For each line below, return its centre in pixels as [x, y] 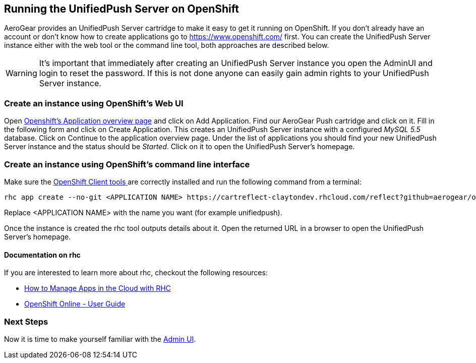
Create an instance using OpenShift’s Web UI [94, 103]
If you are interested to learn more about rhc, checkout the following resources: [136, 273]
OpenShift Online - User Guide [75, 304]
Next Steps [26, 321]
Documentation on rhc [42, 255]
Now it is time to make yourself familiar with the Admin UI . [100, 339]
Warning [21, 73]
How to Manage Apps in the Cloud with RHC [98, 288]
